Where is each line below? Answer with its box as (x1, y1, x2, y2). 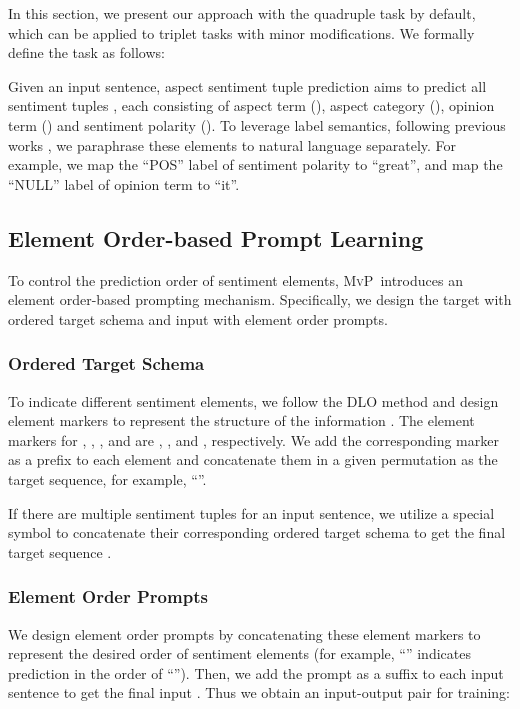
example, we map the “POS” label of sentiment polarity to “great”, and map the (8, 154, 503, 175)
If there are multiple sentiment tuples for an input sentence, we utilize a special (8, 502, 495, 523)
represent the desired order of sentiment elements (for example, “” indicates (8, 643, 471, 664)
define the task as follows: (8, 42, 165, 63)
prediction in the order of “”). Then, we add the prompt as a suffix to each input (8, 662, 504, 683)
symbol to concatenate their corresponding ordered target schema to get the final (8, 522, 506, 543)
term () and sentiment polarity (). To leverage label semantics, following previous (8, 114, 506, 135)
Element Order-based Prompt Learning (8, 222, 424, 253)
